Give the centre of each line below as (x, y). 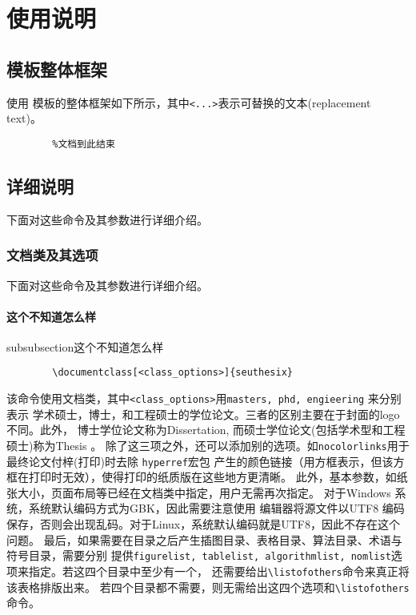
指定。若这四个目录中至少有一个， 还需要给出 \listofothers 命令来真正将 (219, 571)
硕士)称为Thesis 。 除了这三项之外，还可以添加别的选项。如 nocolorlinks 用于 (208, 445)
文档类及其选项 (52, 255)
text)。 (24, 118)
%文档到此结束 (84, 144)
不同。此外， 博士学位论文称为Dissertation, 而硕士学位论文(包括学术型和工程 (206, 430)
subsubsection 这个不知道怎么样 (85, 346)
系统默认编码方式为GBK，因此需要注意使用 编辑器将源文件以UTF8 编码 (216, 508)
